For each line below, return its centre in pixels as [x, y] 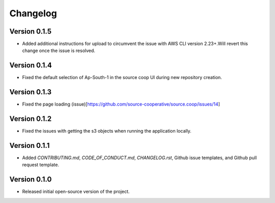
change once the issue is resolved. [59, 50]
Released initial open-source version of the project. [76, 192]
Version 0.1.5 [31, 31]
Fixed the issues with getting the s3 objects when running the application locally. [107, 131]
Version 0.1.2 [31, 119]
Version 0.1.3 [31, 92]
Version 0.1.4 [31, 66]
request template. [41, 165]
